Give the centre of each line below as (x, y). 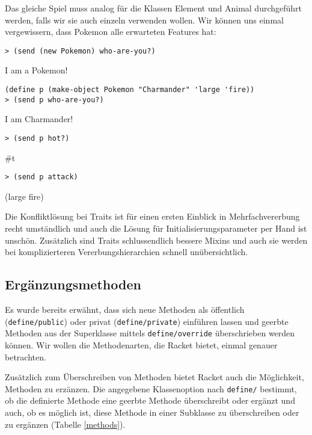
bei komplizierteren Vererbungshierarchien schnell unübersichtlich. (127, 252)
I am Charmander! (39, 119)
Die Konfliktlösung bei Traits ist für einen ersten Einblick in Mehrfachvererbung (152, 216)
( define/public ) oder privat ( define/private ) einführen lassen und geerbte (147, 321)
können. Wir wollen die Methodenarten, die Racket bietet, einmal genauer (141, 344)
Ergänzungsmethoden (73, 284)
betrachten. (26, 356)
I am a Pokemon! (36, 70)
